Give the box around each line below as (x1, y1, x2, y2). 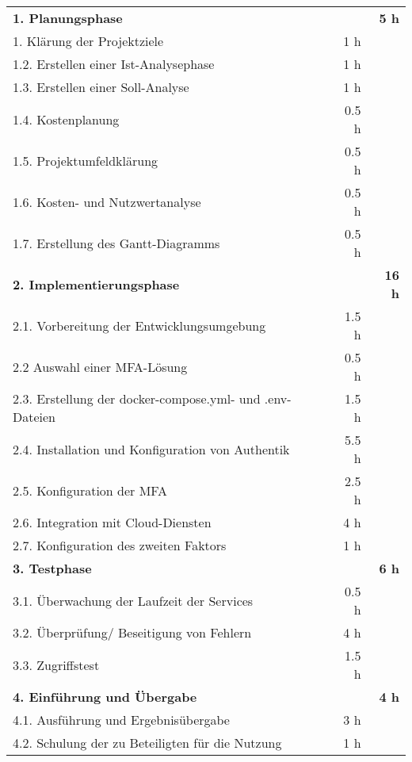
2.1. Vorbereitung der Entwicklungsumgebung (13, 316, 266, 335)
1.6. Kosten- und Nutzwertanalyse (13, 192, 201, 211)
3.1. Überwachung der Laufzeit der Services (13, 591, 254, 610)
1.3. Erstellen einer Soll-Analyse (13, 78, 189, 96)
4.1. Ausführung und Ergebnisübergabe (13, 710, 230, 729)
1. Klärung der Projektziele (13, 32, 164, 50)
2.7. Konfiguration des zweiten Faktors (13, 536, 227, 554)
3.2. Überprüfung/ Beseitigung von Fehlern (13, 623, 252, 641)
